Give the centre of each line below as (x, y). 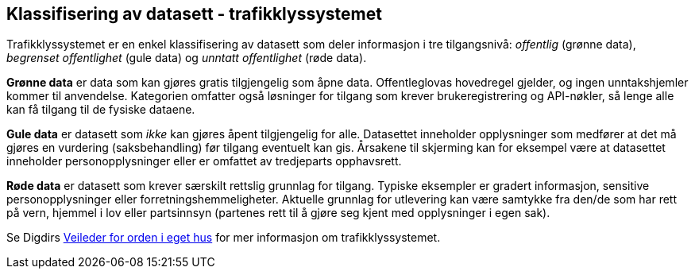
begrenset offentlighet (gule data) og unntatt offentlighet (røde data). (187, 58)
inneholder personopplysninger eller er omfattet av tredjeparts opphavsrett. (204, 161)
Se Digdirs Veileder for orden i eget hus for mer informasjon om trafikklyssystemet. (224, 238)
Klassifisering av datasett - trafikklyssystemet (194, 14)
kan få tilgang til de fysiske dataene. (101, 110)
